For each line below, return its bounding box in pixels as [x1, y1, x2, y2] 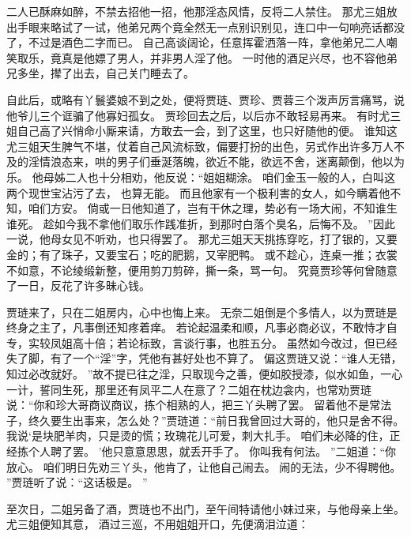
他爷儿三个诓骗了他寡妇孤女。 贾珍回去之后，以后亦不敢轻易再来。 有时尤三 [6, 107, 402, 123]
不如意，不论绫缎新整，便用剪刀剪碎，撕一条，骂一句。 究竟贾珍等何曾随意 [6, 261, 398, 278]
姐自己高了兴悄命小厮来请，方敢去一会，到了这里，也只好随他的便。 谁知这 [6, 122, 398, 139]
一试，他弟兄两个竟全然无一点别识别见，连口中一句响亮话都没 [83, 18, 405, 35]
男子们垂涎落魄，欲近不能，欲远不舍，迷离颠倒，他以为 [116, 153, 405, 170]
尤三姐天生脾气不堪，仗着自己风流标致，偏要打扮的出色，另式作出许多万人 [6, 137, 394, 154]
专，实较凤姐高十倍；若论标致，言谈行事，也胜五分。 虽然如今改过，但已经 [6, 334, 398, 351]
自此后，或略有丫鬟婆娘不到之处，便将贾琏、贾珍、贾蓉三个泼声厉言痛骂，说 [6, 91, 405, 107]
